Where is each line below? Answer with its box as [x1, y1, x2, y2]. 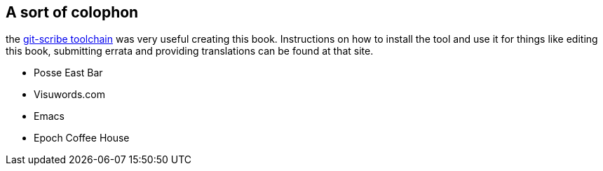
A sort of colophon [6, 4, 139, 21]
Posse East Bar [34, 67, 103, 79]
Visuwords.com [34, 88, 106, 101]
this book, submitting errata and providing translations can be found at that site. [6, 45, 374, 57]
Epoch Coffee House [34, 132, 130, 144]
